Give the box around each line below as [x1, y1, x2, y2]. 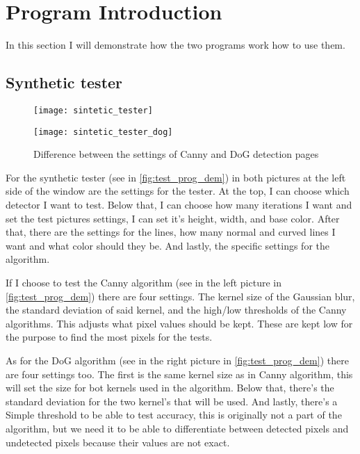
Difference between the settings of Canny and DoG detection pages [33, 147, 319, 161]
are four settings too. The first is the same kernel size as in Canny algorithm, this [6, 366, 353, 381]
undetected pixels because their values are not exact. [6, 435, 230, 449]
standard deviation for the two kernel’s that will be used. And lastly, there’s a [6, 394, 338, 408]
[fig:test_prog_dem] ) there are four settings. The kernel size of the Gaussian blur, [6, 289, 355, 303]
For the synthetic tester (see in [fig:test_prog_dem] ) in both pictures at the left [6, 170, 346, 184]
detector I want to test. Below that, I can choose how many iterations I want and [6, 197, 352, 212]
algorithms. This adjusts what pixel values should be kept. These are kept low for [6, 316, 353, 330]
